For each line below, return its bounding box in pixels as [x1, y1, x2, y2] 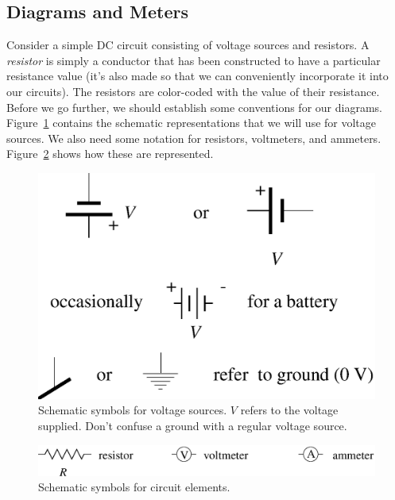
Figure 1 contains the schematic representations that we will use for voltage [6, 114, 377, 131]
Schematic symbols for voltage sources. [38, 402, 227, 418]
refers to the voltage [240, 402, 339, 418]
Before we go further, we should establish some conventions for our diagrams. [6, 98, 382, 115]
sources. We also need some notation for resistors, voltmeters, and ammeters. [6, 129, 381, 146]
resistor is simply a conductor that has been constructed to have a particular [6, 52, 381, 68]
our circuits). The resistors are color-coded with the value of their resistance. [6, 83, 380, 99]
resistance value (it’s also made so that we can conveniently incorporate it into [6, 67, 389, 84]
